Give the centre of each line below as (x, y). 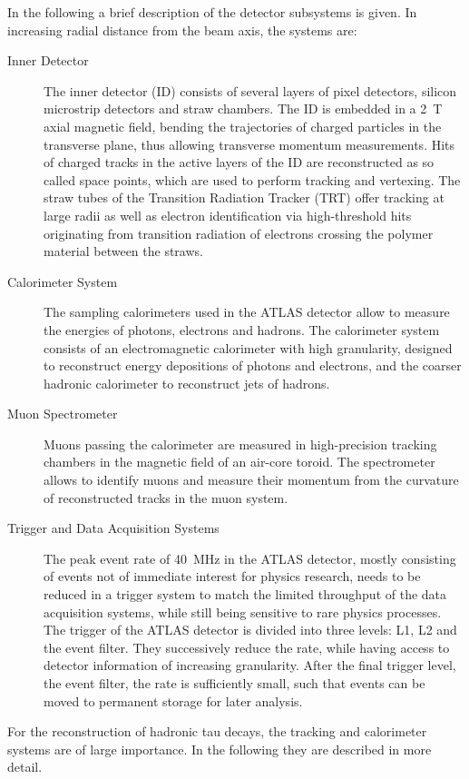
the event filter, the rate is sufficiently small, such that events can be (234, 683)
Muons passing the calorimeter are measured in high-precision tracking (240, 444)
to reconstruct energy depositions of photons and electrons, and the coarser (253, 365)
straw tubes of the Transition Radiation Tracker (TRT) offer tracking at (244, 197)
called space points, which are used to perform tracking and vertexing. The (252, 179)
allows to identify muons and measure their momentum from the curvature (251, 480)
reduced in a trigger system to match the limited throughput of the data (245, 594)
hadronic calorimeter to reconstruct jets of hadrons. (187, 383)
